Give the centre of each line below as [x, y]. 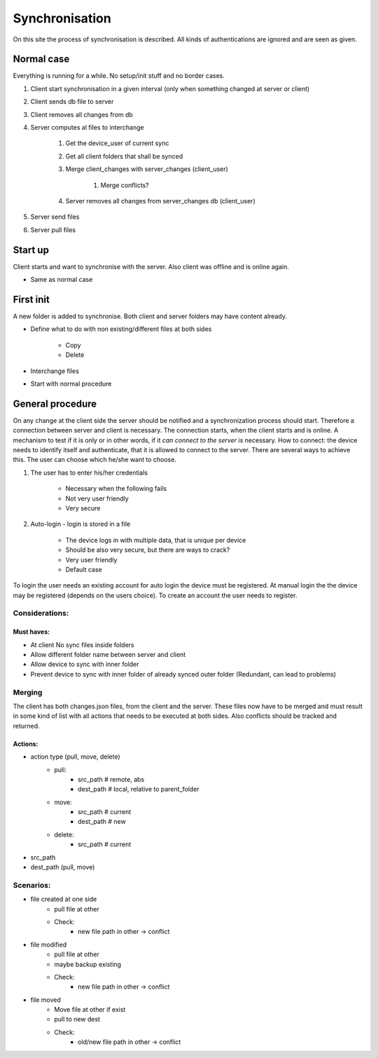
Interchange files [55, 371]
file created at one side [64, 899]
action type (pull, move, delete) [75, 757]
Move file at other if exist [90, 1010]
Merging [28, 692]
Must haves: [31, 632]
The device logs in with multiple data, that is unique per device [156, 540]
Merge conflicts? [125, 185]
